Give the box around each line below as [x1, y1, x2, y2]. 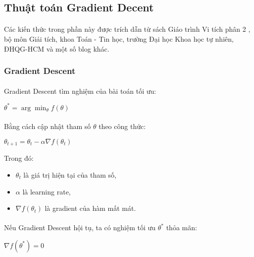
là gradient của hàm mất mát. [45, 203, 136, 213]
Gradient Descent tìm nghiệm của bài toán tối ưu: [4, 85, 156, 96]
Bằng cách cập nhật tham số [4, 121, 91, 131]
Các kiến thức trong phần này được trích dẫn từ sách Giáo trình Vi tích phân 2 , [4, 24, 251, 34]
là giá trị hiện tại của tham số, [23, 169, 116, 180]
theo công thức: [99, 121, 146, 131]
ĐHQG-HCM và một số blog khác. [4, 43, 109, 54]
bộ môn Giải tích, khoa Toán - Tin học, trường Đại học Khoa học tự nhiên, [4, 33, 234, 44]
